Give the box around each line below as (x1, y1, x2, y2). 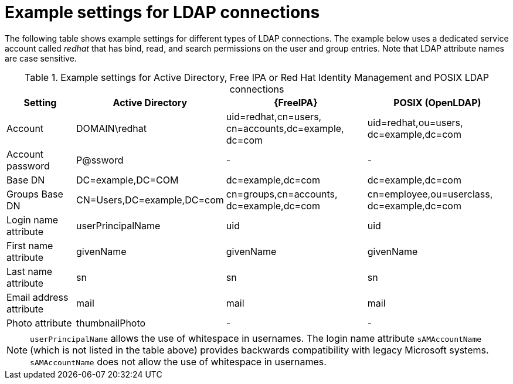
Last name (6, 265, 52, 277)
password (6, 159, 50, 172)
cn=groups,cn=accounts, (226, 188, 338, 200)
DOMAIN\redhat (76, 122, 147, 134)
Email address (6, 291, 69, 303)
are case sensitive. (5, 53, 77, 63)
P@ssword (76, 154, 124, 166)
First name (6, 239, 53, 252)
